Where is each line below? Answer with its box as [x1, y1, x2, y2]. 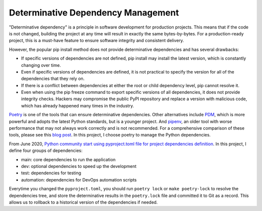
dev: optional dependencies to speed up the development [21, 163, 137, 169]
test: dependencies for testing [21, 170, 82, 176]
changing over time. [21, 62, 61, 68]
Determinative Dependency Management [9, 7, 179, 18]
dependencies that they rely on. [21, 75, 85, 82]
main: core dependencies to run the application [21, 156, 116, 162]
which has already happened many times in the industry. [21, 103, 134, 108]
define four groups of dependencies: [9, 148, 82, 153]
